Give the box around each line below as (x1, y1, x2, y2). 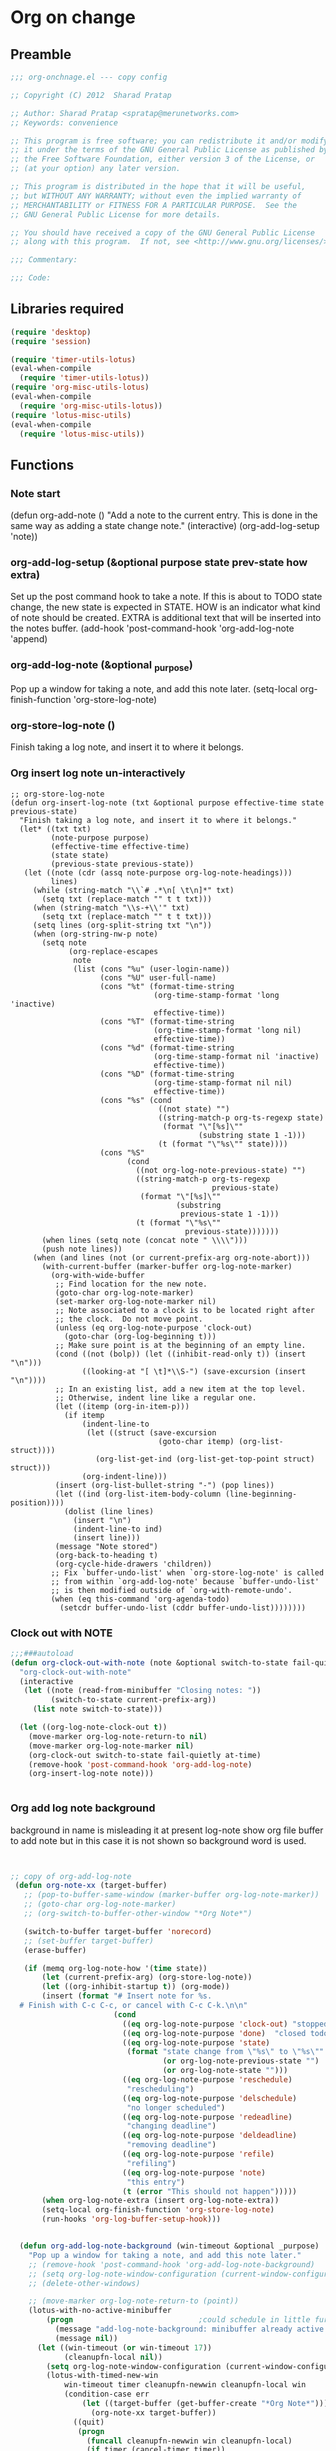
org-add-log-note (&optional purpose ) (10, 658, 193, 674)
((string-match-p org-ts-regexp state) (158, 1112, 325, 1123)
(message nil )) (54, 2333, 118, 2343)
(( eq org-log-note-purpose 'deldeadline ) (121, 2131, 298, 2141)
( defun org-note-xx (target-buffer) (14, 1881, 168, 1891)
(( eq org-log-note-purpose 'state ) (121, 2037, 271, 2048)
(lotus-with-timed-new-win (46, 2371, 159, 2381)
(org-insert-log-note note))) (28, 1769, 155, 1779)
